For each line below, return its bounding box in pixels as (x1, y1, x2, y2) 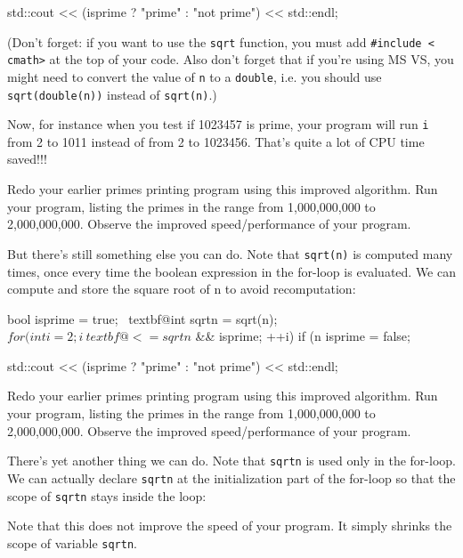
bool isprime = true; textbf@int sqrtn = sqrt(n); (7, 309, 278, 328)
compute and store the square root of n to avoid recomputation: (7, 279, 356, 298)
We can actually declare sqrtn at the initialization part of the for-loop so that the (7, 468, 456, 487)
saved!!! (7, 150, 47, 168)
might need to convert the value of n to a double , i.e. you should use (7, 67, 382, 85)
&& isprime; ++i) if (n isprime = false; (195, 327, 410, 345)
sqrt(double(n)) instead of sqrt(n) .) (7, 85, 217, 103)
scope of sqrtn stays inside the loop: (7, 486, 207, 505)
